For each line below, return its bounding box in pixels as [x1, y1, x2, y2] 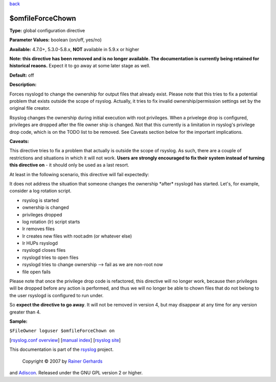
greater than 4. [9, 309, 41, 315]
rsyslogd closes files [22, 247, 66, 253]
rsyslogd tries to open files [22, 254, 79, 260]
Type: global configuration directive [9, 27, 85, 33]
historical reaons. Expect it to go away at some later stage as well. [9, 63, 151, 69]
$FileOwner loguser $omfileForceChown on [9, 328, 115, 334]
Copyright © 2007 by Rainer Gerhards [22, 358, 103, 364]
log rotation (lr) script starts [22, 219, 80, 225]
